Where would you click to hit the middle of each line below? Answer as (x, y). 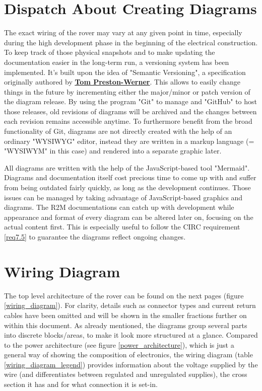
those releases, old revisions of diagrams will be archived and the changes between (130, 111)
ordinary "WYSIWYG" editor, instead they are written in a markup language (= (129, 141)
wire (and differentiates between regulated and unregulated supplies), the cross (126, 374)
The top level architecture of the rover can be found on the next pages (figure (124, 295)
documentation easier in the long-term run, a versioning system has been (117, 62)
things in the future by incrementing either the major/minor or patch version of (127, 91)
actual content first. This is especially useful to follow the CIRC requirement (122, 227)
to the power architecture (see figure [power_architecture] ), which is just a (119, 344)
